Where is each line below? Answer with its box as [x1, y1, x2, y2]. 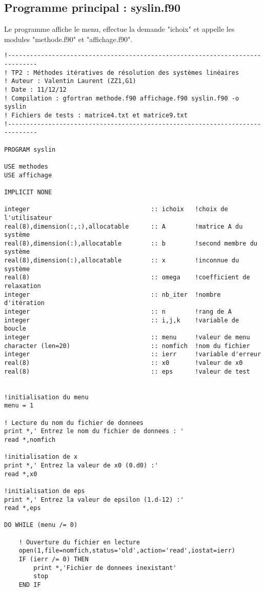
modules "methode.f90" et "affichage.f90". [4, 33, 133, 44]
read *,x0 [4, 470, 37, 478]
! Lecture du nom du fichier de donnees [4, 419, 144, 426]
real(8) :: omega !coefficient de [4, 274, 250, 281]
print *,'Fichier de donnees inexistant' [33, 564, 177, 572]
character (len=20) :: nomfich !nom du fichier [4, 342, 250, 350]
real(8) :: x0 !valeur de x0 [4, 359, 243, 367]
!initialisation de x [4, 453, 78, 461]
